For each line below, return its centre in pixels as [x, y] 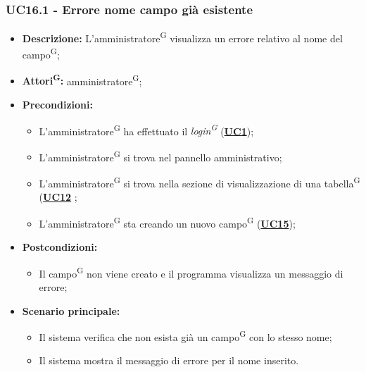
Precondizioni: [57, 104]
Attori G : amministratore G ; [82, 80]
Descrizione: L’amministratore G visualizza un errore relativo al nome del [182, 37]
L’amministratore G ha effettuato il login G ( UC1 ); [146, 130]
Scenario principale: [71, 310]
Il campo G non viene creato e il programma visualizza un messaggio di [191, 272]
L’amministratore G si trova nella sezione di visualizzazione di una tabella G [200, 182]
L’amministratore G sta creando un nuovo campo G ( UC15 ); [167, 222]
